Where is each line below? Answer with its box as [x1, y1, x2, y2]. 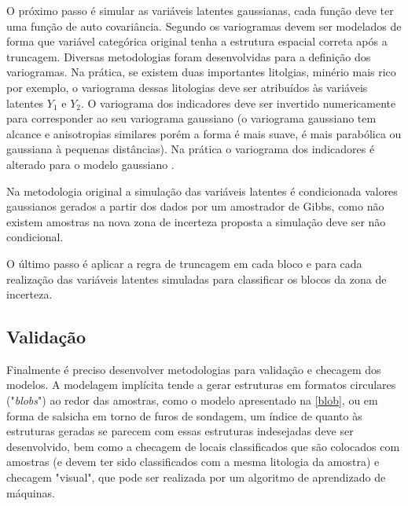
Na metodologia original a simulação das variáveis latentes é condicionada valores [6, 182, 398, 199]
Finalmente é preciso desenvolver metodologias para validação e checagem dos [6, 361, 381, 377]
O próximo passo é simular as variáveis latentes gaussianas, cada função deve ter [6, 2, 394, 18]
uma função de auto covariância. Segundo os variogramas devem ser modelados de [6, 17, 402, 34]
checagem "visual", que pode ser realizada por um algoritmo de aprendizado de [6, 469, 386, 486]
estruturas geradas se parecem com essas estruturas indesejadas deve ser [6, 423, 354, 439]
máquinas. [6, 484, 55, 500]
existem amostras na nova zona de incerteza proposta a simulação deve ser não [6, 213, 386, 229]
